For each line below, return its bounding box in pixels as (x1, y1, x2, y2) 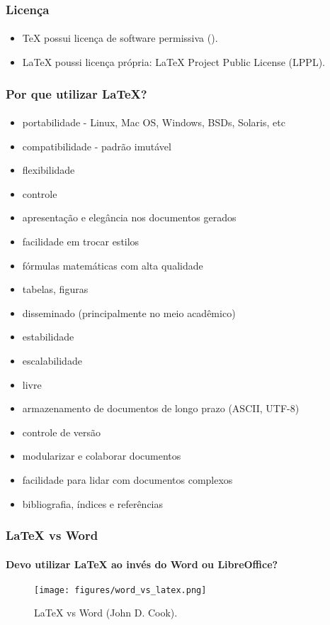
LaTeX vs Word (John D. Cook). (34, 605, 178, 620)
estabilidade (22, 329, 74, 344)
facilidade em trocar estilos (22, 234, 140, 249)
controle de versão (22, 424, 101, 439)
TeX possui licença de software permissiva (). (22, 31, 218, 45)
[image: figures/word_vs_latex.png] (34, 585, 207, 595)
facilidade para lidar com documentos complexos (22, 472, 233, 487)
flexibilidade (22, 162, 75, 177)
